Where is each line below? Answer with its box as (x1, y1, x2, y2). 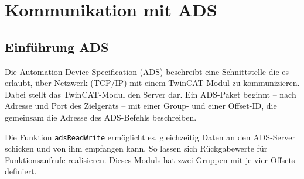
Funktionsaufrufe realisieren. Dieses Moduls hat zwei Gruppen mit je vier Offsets (5, 153, 295, 166)
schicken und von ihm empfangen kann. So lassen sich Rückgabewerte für (5, 142, 268, 154)
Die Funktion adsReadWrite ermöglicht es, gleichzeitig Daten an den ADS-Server (5, 130, 295, 143)
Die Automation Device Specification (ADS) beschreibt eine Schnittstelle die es (5, 65, 289, 77)
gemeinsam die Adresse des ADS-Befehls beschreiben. (5, 111, 197, 123)
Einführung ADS (5, 37, 109, 56)
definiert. (5, 165, 37, 177)
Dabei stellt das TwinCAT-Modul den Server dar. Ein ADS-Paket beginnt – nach (5, 88, 296, 100)
